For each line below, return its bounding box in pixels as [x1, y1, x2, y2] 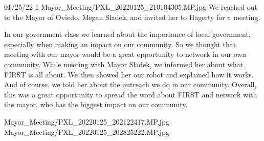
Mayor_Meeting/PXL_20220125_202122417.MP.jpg [4, 116, 169, 127]
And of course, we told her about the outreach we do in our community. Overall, [4, 79, 257, 90]
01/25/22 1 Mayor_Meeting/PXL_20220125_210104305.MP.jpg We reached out [4, 2, 257, 12]
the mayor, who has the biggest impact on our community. [4, 99, 188, 110]
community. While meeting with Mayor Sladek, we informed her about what [4, 58, 244, 69]
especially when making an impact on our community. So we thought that [4, 38, 236, 49]
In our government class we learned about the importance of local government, [4, 29, 251, 39]
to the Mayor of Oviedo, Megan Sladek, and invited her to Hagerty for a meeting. [4, 11, 260, 22]
